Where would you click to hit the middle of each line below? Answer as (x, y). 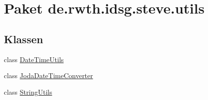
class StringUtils (28, 92)
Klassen (24, 39)
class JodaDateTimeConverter (48, 75)
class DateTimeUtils (34, 59)
